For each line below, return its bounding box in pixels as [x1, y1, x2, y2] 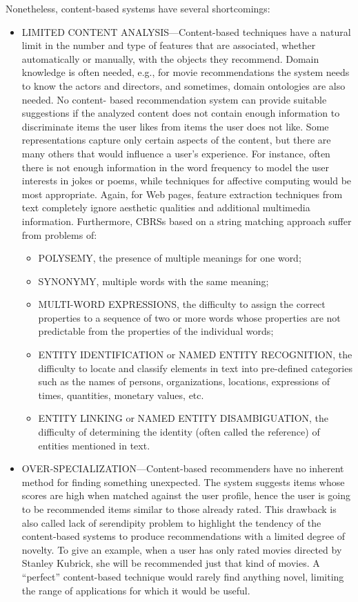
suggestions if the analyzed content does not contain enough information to [21, 106, 340, 120]
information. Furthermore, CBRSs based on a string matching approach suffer [21, 213, 352, 228]
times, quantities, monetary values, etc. [38, 387, 204, 402]
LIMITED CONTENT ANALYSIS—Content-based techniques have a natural [21, 24, 351, 39]
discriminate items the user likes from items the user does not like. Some [21, 119, 329, 133]
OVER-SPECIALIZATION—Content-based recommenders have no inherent [21, 461, 344, 476]
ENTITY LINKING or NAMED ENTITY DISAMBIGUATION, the [38, 411, 329, 425]
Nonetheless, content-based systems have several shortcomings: [6, 1, 270, 15]
